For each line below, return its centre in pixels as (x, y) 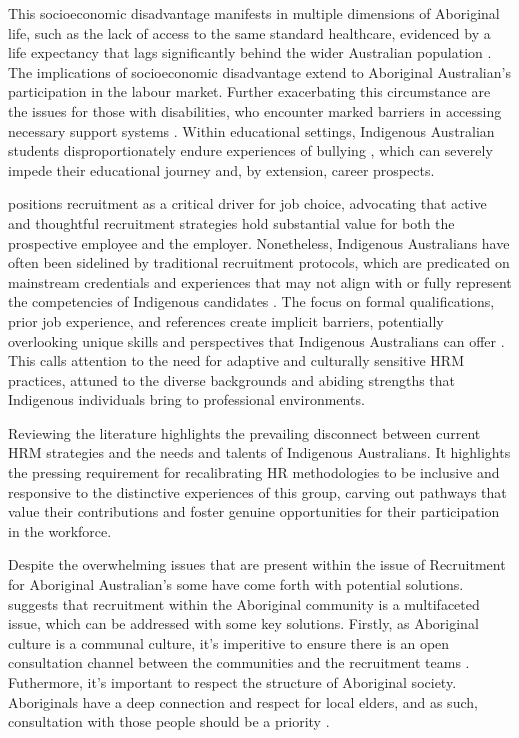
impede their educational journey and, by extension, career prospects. (221, 169)
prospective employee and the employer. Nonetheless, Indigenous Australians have (259, 242)
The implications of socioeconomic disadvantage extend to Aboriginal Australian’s (259, 71)
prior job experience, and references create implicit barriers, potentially (226, 320)
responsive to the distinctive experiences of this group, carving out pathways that (257, 491)
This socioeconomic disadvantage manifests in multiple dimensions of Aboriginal (254, 13)
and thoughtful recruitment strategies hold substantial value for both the (231, 222)
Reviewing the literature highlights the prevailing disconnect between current (244, 432)
